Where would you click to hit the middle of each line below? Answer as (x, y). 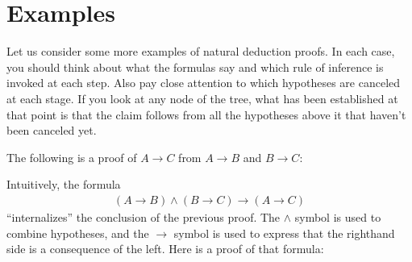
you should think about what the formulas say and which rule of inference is (195, 67)
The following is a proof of (72, 157)
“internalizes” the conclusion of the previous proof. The (144, 216)
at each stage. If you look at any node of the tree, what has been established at (202, 98)
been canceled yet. (52, 130)
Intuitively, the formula (64, 184)
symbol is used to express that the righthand (284, 233)
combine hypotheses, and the (78, 233)
